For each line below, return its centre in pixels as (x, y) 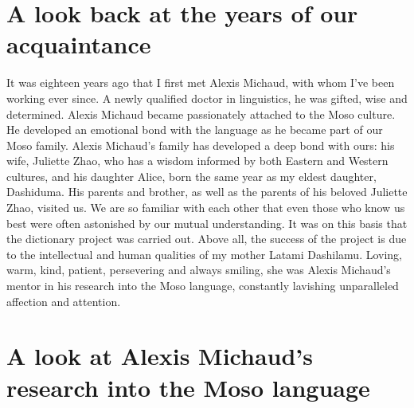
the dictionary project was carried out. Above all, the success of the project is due (207, 239)
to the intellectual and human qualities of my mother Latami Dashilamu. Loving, (205, 254)
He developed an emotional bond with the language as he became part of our (195, 129)
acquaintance (79, 44)
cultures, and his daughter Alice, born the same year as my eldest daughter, (191, 176)
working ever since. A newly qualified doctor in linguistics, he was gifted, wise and (207, 98)
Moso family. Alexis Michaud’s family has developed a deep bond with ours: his (201, 145)
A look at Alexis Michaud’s (160, 356)
